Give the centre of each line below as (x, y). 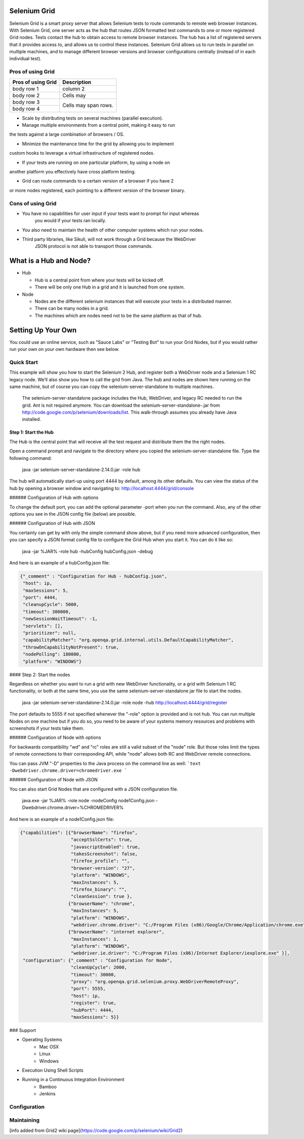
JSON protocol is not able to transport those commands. (94, 246)
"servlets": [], (43, 626)
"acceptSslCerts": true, (102, 840)
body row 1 (26, 89)
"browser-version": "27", (103, 868)
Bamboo (48, 1087)
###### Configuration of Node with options (55, 737)
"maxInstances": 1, (95, 939)
